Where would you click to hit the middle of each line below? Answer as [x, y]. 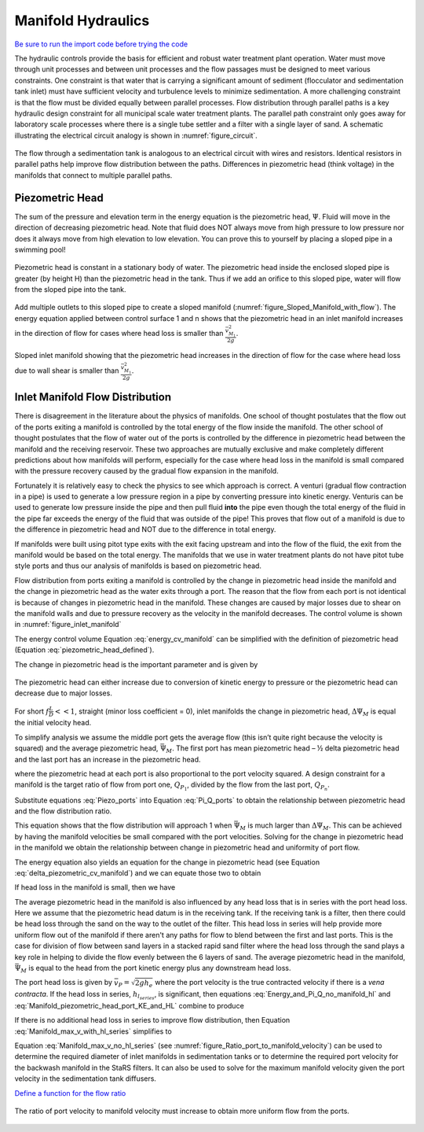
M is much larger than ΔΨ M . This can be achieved [321, 826]
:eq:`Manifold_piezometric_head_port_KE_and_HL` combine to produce [130, 1005]
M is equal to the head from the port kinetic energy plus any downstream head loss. [156, 969]
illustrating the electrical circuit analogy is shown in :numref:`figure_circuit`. [136, 135]
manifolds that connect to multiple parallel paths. [93, 175]
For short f [32, 711]
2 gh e [144, 984]
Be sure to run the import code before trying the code [101, 44]
